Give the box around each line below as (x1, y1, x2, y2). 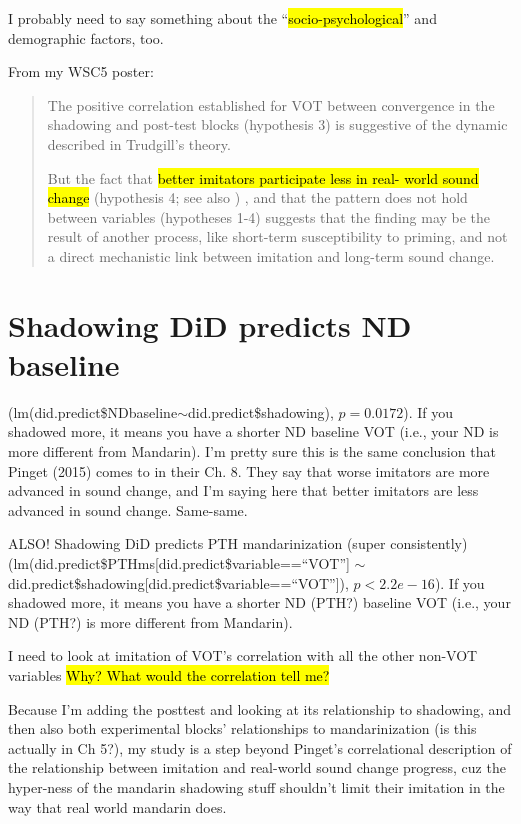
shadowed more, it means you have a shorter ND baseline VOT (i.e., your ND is (8, 421, 499, 442)
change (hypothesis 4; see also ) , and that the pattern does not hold (47, 187, 468, 208)
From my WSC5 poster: (8, 61, 154, 82)
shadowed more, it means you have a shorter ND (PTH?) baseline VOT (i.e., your (8, 592, 511, 613)
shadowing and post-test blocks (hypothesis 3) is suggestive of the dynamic (47, 114, 508, 135)
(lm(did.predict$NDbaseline (8, 401, 178, 422)
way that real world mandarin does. (8, 796, 227, 817)
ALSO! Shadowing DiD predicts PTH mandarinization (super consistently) (8, 533, 468, 554)
